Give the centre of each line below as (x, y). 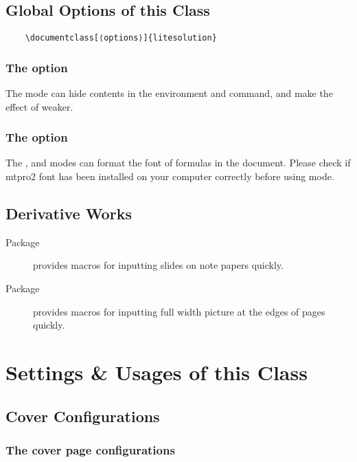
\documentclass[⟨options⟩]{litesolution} (121, 38)
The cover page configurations (90, 449)
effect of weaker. (39, 106)
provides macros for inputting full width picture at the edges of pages (179, 311)
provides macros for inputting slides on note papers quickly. (158, 265)
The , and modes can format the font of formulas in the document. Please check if (178, 163)
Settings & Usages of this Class (157, 372)
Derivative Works (69, 213)
